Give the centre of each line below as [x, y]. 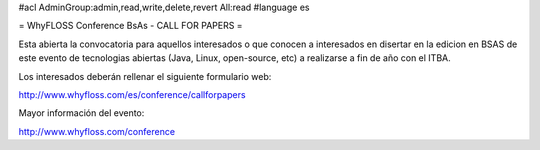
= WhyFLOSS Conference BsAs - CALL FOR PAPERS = [131, 26]
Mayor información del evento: [81, 113]
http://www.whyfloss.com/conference [96, 131]
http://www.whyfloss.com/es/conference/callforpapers [132, 94]
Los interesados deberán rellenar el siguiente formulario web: [145, 76]
